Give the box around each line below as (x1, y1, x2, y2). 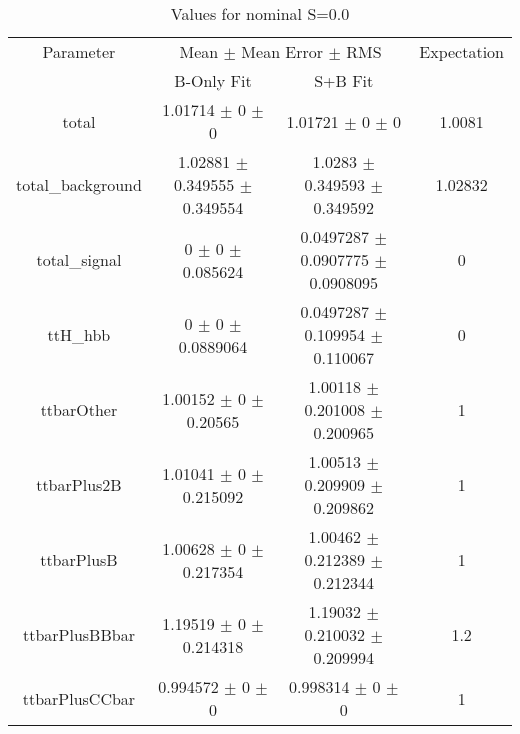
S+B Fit (314, 69, 374, 92)
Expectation (419, 40, 504, 63)
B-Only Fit (174, 69, 252, 92)
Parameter (42, 40, 116, 63)
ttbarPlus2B (36, 473, 122, 496)
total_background (16, 173, 142, 196)
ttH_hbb (47, 323, 111, 346)
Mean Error (241, 40, 324, 63)
